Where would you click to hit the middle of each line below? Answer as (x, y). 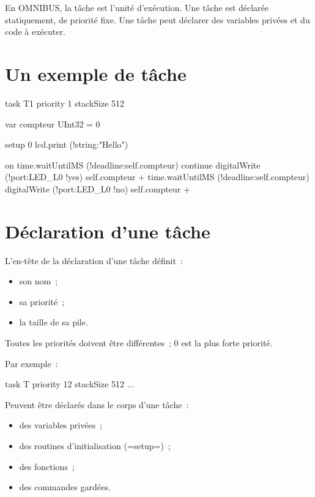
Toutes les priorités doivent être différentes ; (88, 342)
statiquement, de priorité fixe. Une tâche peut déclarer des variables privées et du (157, 19)
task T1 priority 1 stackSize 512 (65, 103)
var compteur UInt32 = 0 (53, 123)
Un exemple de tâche (96, 73)
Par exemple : (31, 363)
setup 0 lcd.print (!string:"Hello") (67, 144)
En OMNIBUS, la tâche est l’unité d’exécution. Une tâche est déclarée (137, 7)
